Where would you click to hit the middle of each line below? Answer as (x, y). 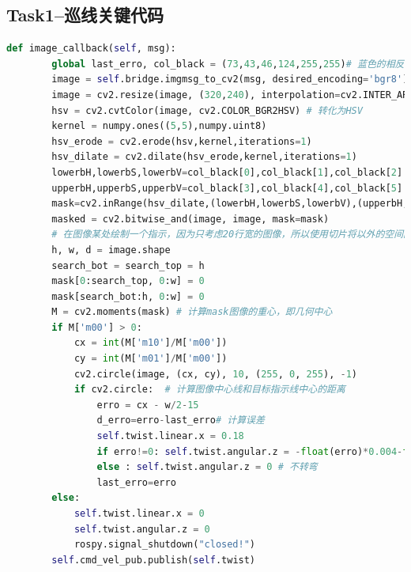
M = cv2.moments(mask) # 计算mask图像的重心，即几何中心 (192, 312)
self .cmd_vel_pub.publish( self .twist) (154, 560)
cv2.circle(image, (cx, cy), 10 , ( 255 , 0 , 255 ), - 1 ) (215, 374)
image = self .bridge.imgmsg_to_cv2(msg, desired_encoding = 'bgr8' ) (230, 80)
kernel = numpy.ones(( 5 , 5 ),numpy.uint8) (159, 126)
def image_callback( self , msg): (91, 49)
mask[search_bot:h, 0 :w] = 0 (128, 296)
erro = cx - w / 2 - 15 (148, 405)
